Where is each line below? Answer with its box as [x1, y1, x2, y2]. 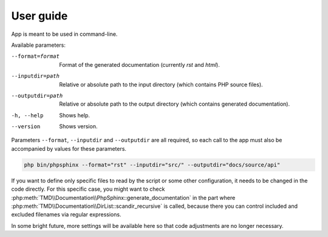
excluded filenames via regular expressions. [11, 211, 121, 218]
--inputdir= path [11, 73, 60, 80]
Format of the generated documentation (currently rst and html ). [59, 61, 220, 68]
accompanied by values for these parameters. [11, 145, 127, 152]
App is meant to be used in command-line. [11, 30, 118, 38]
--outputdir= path [11, 92, 63, 99]
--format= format [11, 53, 60, 60]
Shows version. [59, 123, 98, 130]
